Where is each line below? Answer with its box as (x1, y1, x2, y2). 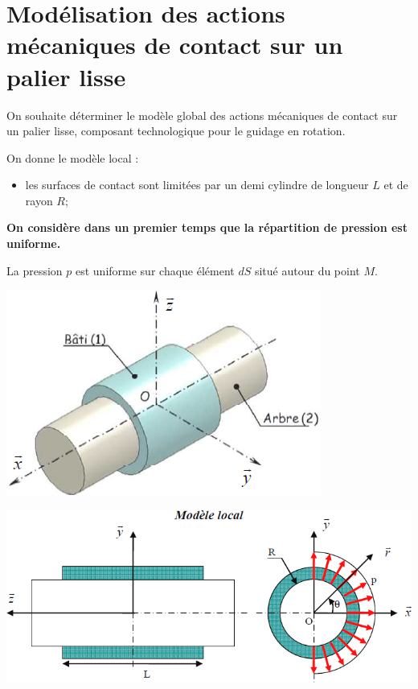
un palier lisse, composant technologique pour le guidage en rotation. (6, 122, 346, 139)
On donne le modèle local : (6, 149, 139, 166)
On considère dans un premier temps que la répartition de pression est (6, 219, 408, 236)
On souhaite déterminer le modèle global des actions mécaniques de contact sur (6, 106, 398, 123)
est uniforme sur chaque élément (75, 262, 235, 278)
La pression (6, 262, 63, 278)
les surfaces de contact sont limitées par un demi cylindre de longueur (25, 176, 369, 193)
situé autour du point (254, 262, 360, 278)
